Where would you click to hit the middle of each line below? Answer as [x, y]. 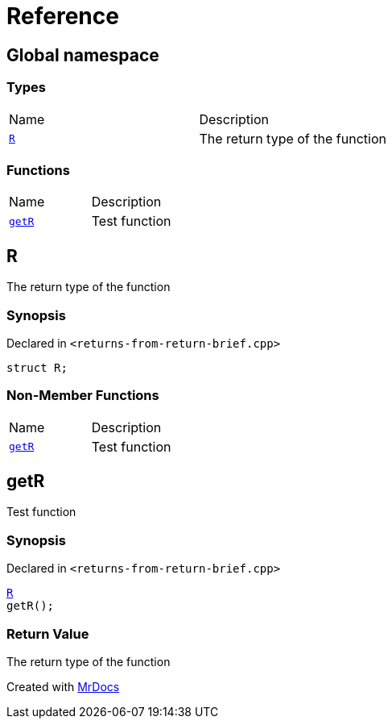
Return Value [48, 633]
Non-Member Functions [83, 396]
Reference [63, 16]
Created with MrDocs [63, 686]
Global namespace [83, 55]
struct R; [37, 367]
